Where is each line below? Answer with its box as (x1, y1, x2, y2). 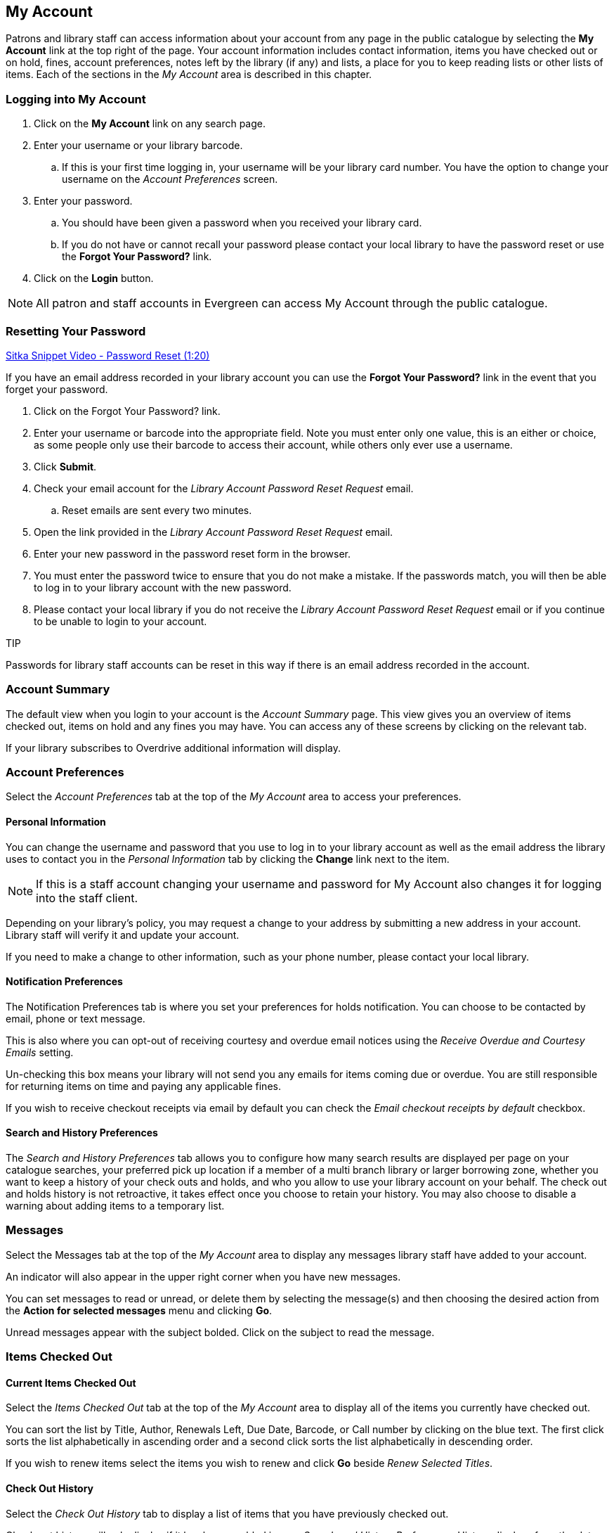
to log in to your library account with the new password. (34, 581, 292, 594)
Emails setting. (6, 1046, 74, 1058)
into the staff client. (36, 890, 138, 905)
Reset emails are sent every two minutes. (62, 503, 252, 516)
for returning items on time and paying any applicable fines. (6, 1079, 281, 1092)
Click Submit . (34, 460, 97, 473)
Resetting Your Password (6, 323, 146, 338)
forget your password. (6, 383, 108, 395)
